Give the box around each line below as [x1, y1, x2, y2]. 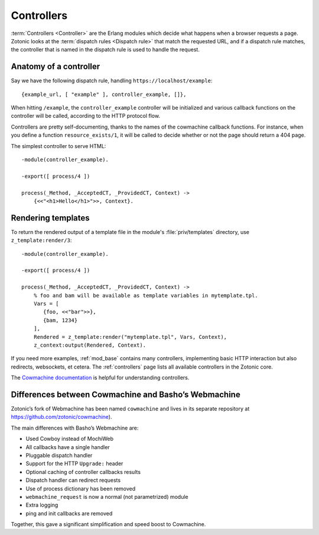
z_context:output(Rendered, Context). [33, 341, 147, 348]
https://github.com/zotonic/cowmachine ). [11, 414, 112, 421]
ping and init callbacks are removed [25, 510, 113, 517]
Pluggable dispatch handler [25, 451, 93, 459]
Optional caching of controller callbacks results [25, 468, 141, 475]
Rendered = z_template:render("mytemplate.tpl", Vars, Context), [33, 334, 227, 340]
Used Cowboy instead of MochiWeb [25, 435, 114, 443]
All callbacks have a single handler [25, 443, 110, 450]
